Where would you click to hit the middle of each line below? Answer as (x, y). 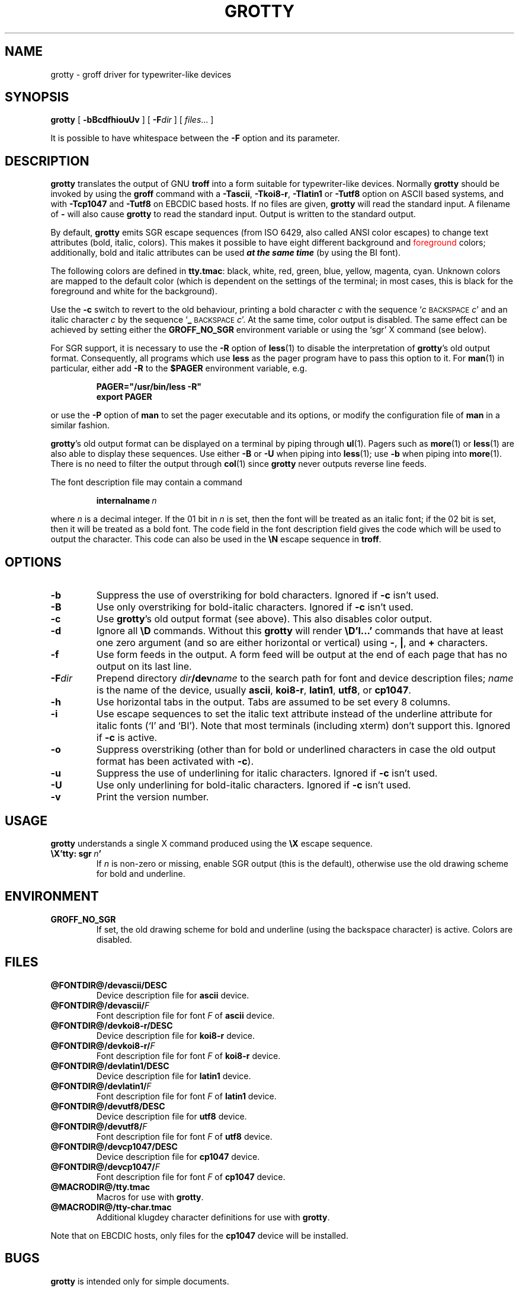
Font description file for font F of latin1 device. (186, 1096)
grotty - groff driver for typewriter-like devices (141, 74)
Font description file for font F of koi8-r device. (188, 1055)
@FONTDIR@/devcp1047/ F (105, 1166)
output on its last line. (144, 667)
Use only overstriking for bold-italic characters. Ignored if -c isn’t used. (255, 607)
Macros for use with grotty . (150, 1197)
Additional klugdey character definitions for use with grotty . (213, 1217)
